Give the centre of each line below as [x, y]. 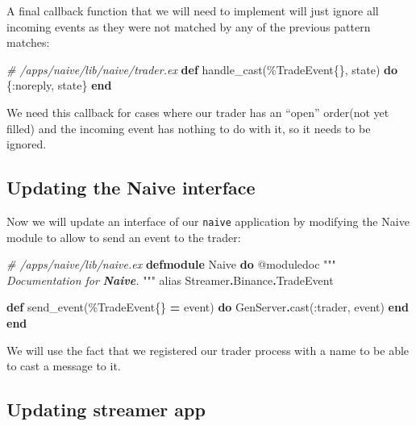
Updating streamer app [106, 409]
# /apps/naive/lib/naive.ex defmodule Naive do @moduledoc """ [171, 264]
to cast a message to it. [64, 366]
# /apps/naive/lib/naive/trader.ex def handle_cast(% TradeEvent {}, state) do [202, 69]
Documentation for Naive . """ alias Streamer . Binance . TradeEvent [170, 280]
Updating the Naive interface [131, 188]
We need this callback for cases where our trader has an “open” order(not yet [198, 112]
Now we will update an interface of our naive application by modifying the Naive [208, 221]
